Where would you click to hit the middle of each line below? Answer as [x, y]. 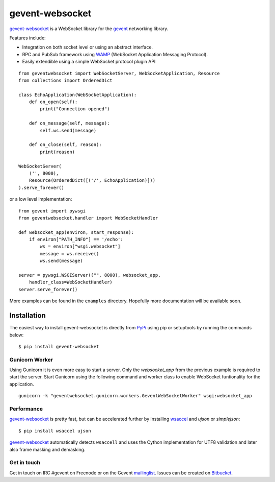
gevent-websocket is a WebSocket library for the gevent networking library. [89, 29]
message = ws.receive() [70, 254]
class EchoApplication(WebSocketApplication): [78, 95]
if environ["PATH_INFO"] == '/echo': [76, 239]
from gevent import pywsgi [52, 211]
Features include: [28, 38]
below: [17, 335]
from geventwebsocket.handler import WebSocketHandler [88, 218]
